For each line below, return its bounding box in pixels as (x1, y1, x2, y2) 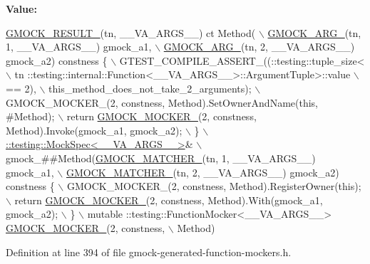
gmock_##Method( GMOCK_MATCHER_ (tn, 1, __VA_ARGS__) (6, 150, 316, 165)
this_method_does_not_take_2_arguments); (48, 80, 252, 95)
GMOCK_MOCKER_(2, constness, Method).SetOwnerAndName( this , (6, 95, 319, 110)
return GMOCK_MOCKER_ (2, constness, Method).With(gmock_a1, (14, 192, 323, 207)
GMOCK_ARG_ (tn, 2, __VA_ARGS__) (163, 39, 355, 54)
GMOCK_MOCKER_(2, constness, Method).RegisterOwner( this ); (66, 179, 361, 194)
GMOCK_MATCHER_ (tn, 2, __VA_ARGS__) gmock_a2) (66, 164, 339, 179)
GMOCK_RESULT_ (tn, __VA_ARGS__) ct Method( (6, 25, 256, 40)
